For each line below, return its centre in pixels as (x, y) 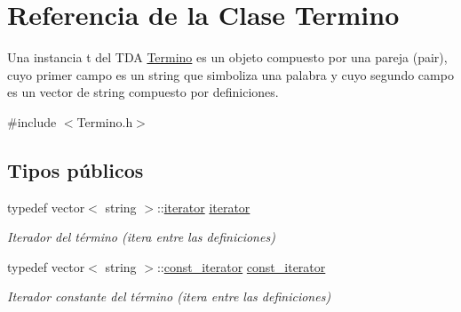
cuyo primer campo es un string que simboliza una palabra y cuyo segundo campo (230, 74)
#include (32, 121)
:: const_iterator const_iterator (241, 266)
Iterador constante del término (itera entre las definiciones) (169, 296)
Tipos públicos (76, 169)
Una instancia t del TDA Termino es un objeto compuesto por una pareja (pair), (227, 57)
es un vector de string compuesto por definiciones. (143, 92)
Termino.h (105, 121)
